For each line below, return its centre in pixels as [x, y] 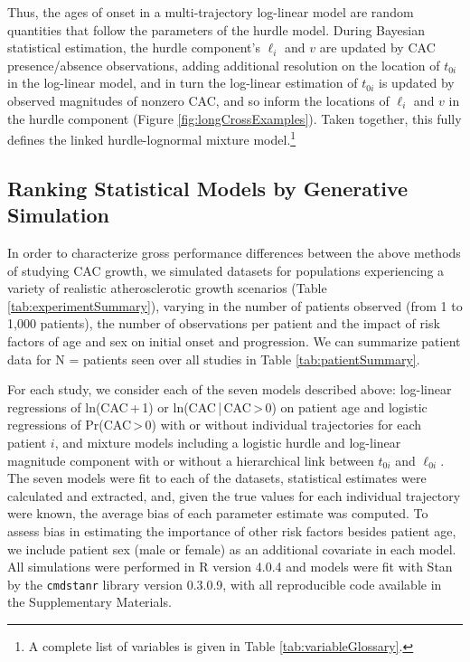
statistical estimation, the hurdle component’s [134, 47]
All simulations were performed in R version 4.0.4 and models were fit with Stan [230, 567]
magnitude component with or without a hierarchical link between [191, 460]
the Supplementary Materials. [89, 602]
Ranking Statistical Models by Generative [208, 188]
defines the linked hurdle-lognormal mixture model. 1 [152, 138]
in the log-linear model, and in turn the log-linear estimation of [183, 83]
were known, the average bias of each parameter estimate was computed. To [218, 513]
